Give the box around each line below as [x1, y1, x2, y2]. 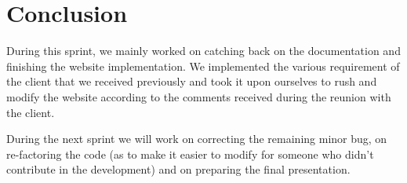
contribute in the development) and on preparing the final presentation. [6, 161, 351, 178]
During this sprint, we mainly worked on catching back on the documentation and [6, 42, 401, 59]
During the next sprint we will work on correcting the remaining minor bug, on [6, 130, 387, 147]
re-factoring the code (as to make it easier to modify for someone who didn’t [6, 145, 374, 162]
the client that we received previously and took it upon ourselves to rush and [6, 73, 377, 90]
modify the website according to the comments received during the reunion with [6, 88, 391, 104]
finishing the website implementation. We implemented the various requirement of [6, 57, 400, 74]
